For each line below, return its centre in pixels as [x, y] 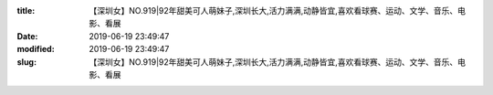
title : [26, 11]
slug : [26, 62]
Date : [27, 36]
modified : [36, 49]
